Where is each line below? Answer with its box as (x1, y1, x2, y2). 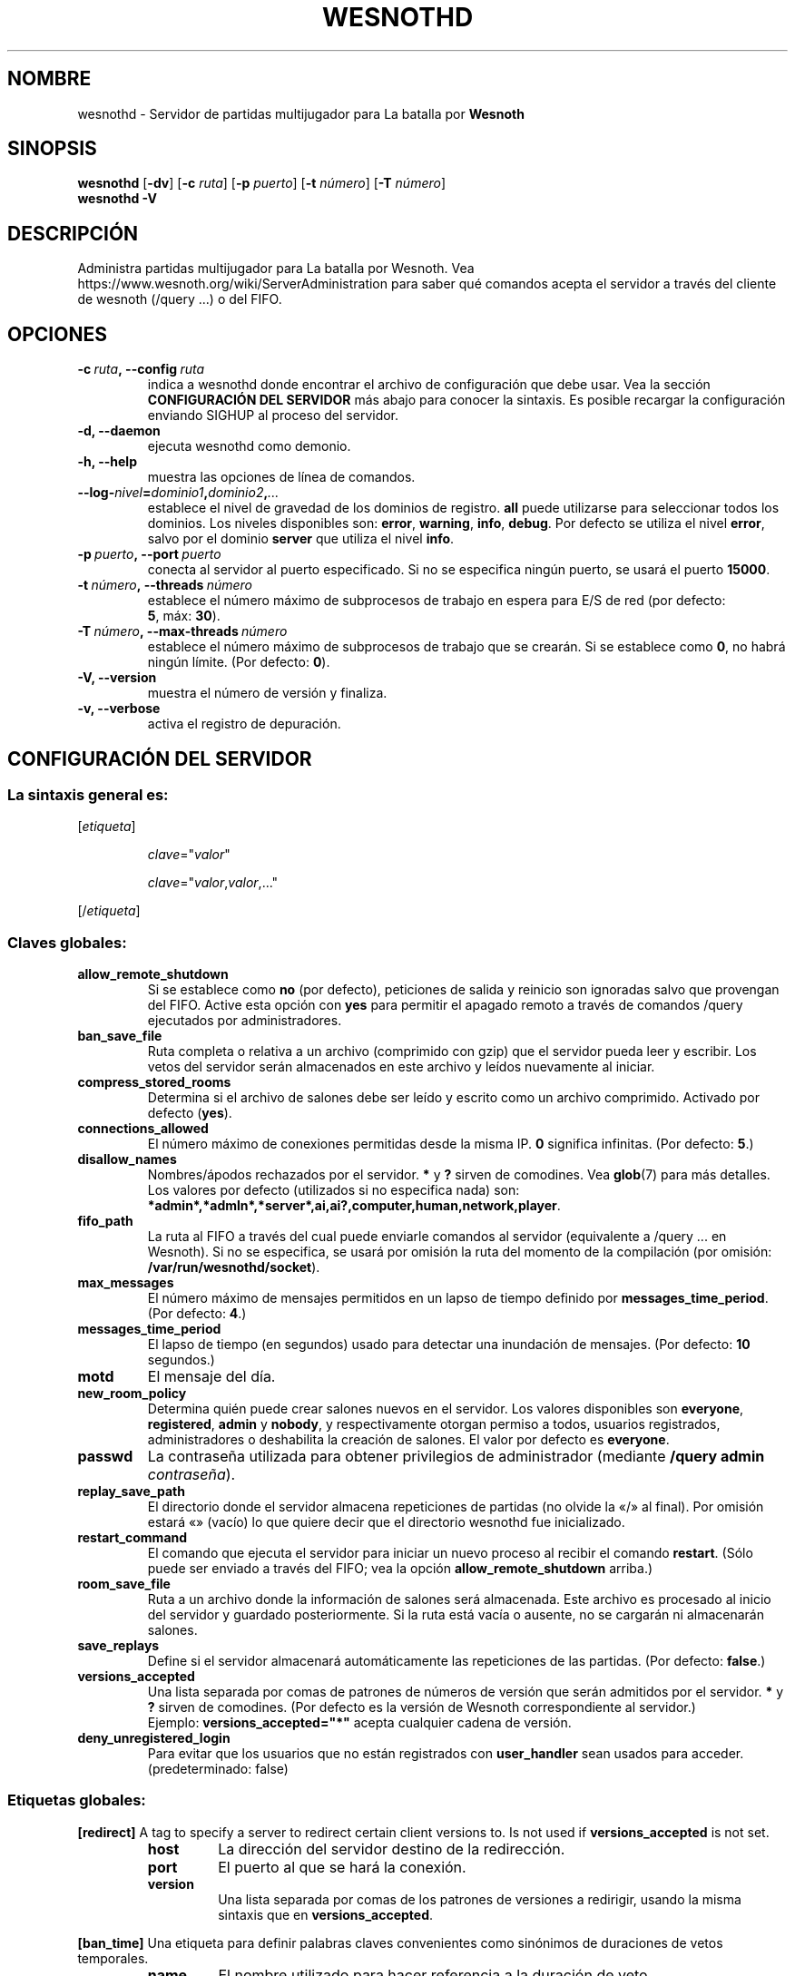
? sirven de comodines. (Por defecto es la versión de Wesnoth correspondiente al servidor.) (147, 1699, 696, 1716)
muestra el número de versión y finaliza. (147, 685, 388, 701)
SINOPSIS (7, 137, 97, 161)
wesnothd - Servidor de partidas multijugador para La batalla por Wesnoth (77, 105, 525, 122)
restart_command (77, 1530, 188, 1546)
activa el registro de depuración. (147, 716, 341, 732)
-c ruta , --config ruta (77, 361, 205, 377)
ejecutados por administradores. (147, 1012, 342, 1029)
